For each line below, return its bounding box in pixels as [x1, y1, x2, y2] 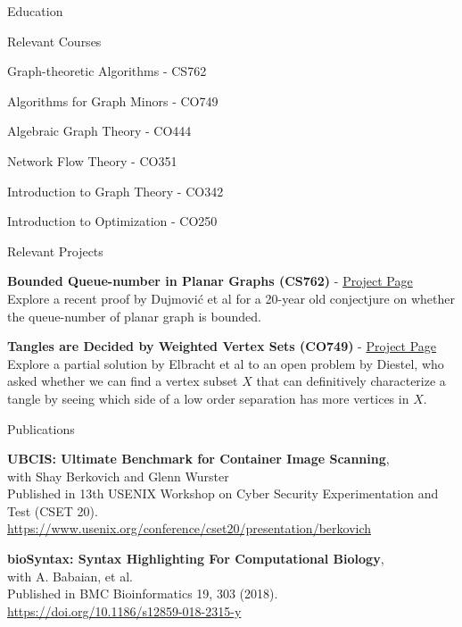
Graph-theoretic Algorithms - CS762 [7, 62, 207, 80]
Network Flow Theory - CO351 [7, 151, 177, 170]
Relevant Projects [7, 241, 103, 260]
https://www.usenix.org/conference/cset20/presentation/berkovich [7, 519, 372, 538]
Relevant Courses [7, 31, 102, 50]
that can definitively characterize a [256, 372, 446, 390]
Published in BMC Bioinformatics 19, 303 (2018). [7, 584, 278, 603]
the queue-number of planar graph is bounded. [7, 306, 261, 325]
